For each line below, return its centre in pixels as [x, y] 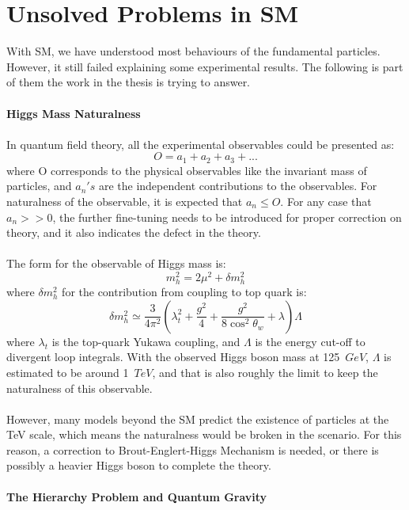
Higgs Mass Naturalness [74, 113]
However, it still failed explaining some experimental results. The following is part [205, 66]
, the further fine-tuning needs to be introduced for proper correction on [227, 217]
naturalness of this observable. [80, 388]
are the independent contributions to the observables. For [238, 186]
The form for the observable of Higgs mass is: [116, 263]
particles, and [39, 186]
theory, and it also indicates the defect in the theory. [134, 232]
